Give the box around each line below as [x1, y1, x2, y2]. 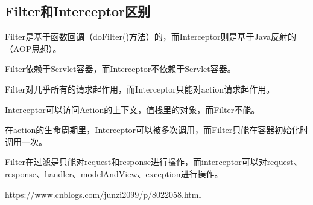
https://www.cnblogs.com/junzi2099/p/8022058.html [5, 187, 201, 200]
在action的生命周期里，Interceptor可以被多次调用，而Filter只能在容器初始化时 [5, 123, 309, 136]
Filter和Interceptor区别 [5, 2, 150, 21]
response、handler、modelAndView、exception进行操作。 [5, 167, 223, 180]
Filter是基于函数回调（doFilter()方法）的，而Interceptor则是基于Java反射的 [5, 30, 296, 43]
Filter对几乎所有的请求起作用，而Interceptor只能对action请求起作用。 [5, 82, 275, 95]
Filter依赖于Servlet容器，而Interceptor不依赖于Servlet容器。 [5, 62, 236, 75]
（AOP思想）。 [5, 42, 62, 54]
